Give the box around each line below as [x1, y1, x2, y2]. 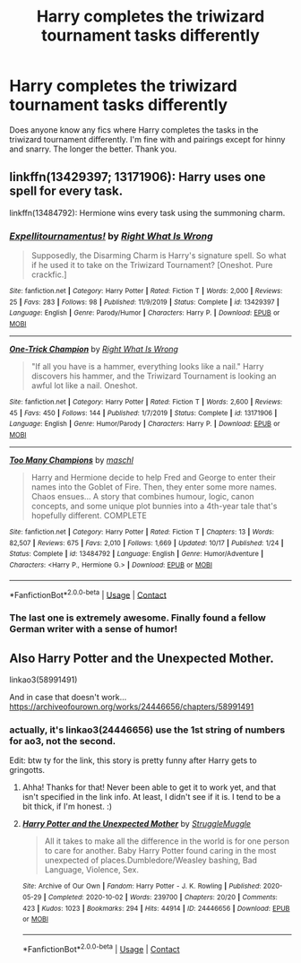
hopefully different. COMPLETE [30, 509, 148, 521]
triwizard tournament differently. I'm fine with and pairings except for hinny [9, 134, 286, 144]
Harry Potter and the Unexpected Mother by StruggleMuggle [21, 819, 252, 829]
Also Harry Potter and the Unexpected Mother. [9, 650, 275, 665]
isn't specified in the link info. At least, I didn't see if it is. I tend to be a [21, 792, 281, 802]
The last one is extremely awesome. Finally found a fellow [9, 612, 266, 624]
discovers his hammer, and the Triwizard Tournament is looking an [30, 370, 277, 382]
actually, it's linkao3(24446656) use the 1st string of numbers [9, 724, 286, 736]
